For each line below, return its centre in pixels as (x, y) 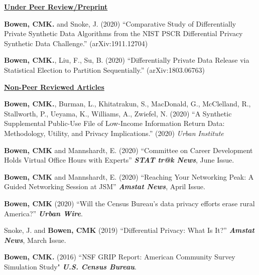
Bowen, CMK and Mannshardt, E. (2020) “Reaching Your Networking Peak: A (129, 176)
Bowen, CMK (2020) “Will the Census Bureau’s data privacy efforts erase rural (129, 203)
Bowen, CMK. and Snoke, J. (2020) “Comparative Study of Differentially (120, 23)
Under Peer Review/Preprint (56, 7)
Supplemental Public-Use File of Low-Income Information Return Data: (114, 123)
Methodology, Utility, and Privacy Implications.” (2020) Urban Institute (114, 133)
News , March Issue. (35, 240)
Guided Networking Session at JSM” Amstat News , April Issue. (105, 186)
